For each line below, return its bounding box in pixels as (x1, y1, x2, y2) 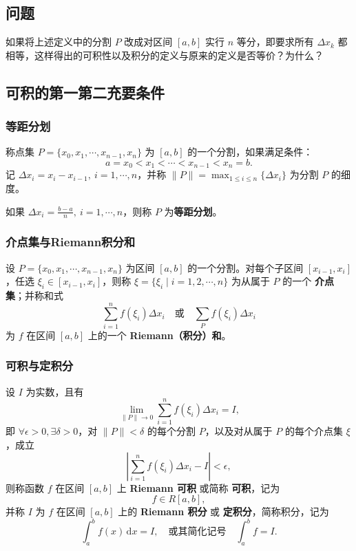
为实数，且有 (25, 384, 84, 398)
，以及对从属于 (205, 424, 273, 438)
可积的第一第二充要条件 (6, 81, 165, 102)
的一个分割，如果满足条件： (187, 144, 313, 159)
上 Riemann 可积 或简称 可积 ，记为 (116, 480, 280, 495)
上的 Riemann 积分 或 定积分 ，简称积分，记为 (118, 504, 329, 519)
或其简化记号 (168, 527, 227, 537)
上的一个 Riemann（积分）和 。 (87, 327, 231, 342)
